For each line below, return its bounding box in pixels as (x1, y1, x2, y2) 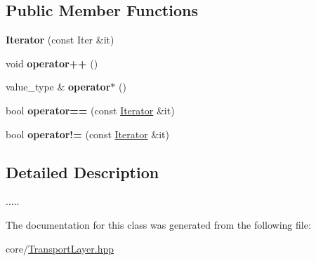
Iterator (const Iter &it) (6, 32, 114, 47)
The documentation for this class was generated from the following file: (6, 217, 311, 232)
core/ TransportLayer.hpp (6, 241, 114, 255)
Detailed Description (6, 161, 159, 182)
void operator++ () (6, 55, 98, 70)
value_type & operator (6, 79, 111, 94)
